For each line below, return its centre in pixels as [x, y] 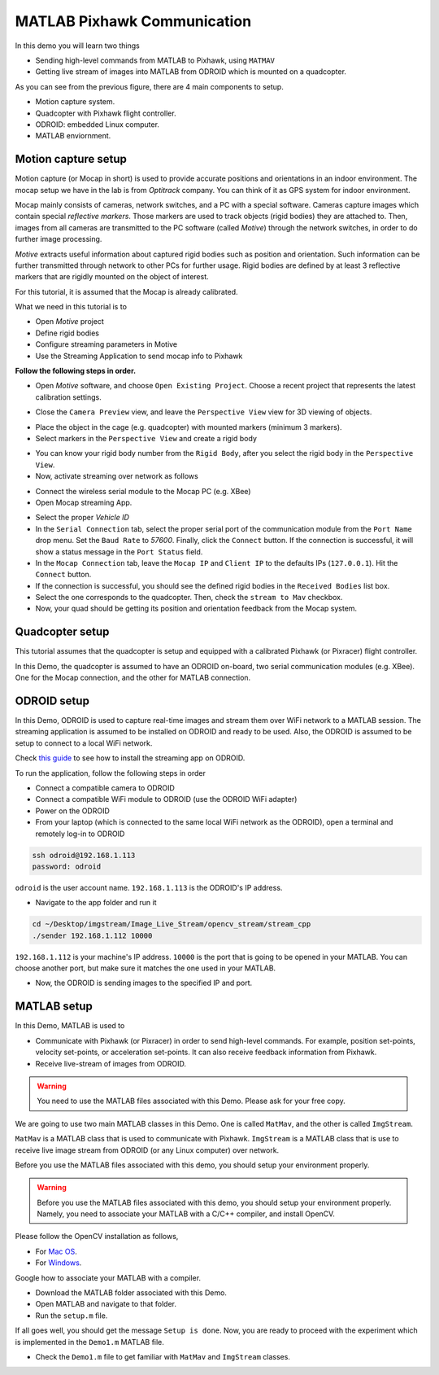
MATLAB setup [54, 1007]
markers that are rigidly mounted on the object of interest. [112, 277]
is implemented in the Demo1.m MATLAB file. [89, 1342]
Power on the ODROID [72, 811]
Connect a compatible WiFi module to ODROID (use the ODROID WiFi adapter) [166, 799]
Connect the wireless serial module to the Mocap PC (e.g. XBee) [143, 491]
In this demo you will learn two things [77, 46]
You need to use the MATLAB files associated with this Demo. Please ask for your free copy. [191, 1101]
